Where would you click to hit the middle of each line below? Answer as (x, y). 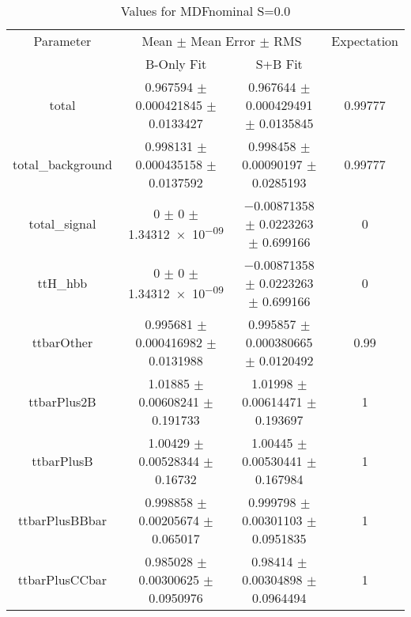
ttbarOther (62, 342)
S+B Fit (279, 64)
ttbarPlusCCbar (62, 579)
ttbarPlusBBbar (62, 520)
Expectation (365, 41)
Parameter (62, 41)
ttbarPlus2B (62, 401)
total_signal (62, 223)
